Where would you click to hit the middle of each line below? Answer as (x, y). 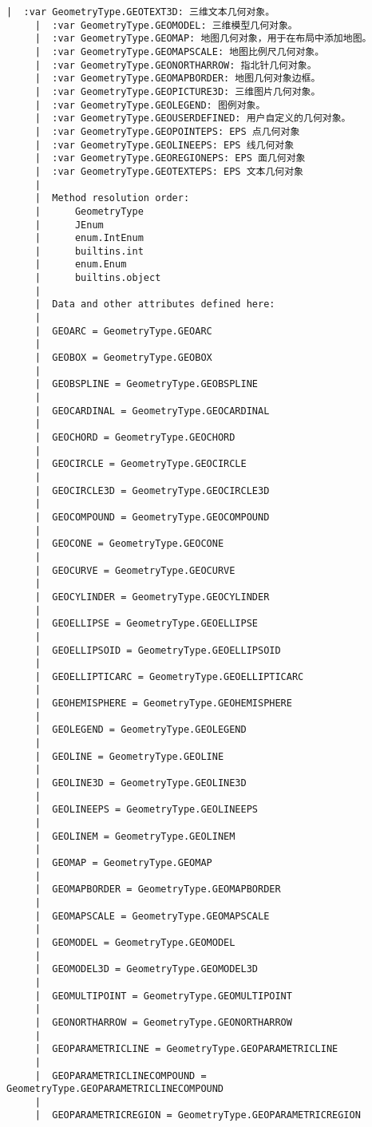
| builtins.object (98, 278)
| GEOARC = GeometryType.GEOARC (123, 331)
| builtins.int (89, 251)
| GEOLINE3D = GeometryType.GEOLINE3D (140, 783)
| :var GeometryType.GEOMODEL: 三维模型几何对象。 (166, 25)
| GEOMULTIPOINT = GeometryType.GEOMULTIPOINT (163, 996)
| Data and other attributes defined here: (155, 304)
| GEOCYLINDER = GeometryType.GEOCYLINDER (152, 597)
